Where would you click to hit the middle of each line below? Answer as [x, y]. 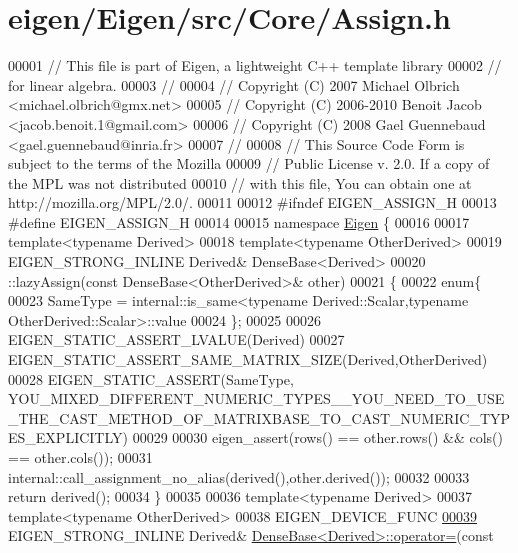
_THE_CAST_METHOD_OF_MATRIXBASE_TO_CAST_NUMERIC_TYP [259, 417]
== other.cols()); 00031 [80, 457]
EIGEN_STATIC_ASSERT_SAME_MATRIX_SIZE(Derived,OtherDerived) [248, 359]
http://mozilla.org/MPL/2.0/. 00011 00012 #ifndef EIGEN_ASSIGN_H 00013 [252, 202]
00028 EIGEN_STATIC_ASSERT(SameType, [151, 378]
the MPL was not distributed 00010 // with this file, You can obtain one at [240, 182]
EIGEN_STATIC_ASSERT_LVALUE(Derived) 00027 [176, 339]
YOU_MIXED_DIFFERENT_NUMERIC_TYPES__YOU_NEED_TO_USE [256, 398]
